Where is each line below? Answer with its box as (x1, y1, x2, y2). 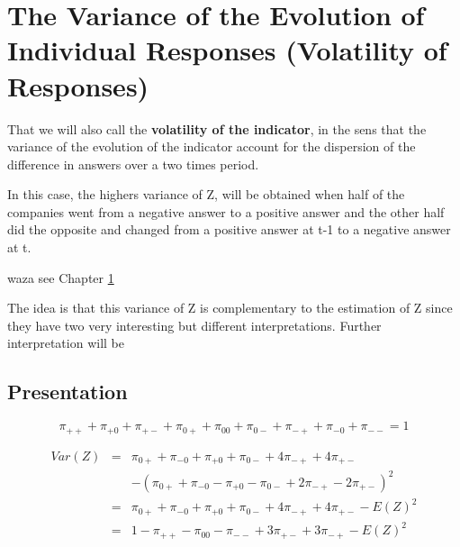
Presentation (7, 378, 128, 406)
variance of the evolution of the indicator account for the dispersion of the (7, 137, 416, 156)
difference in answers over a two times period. (7, 154, 259, 173)
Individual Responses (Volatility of (7, 32, 447, 68)
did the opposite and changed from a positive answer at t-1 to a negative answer (7, 220, 451, 239)
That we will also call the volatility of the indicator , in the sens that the (7, 119, 427, 138)
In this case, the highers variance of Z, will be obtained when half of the (7, 185, 405, 204)
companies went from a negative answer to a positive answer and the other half (7, 202, 445, 221)
